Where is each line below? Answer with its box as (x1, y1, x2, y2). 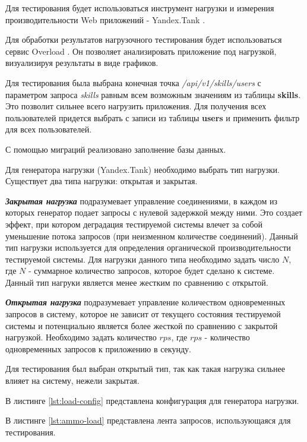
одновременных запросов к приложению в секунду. (5, 342, 191, 355)
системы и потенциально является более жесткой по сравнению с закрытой (5, 319, 278, 331)
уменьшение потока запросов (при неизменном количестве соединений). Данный (5, 229, 298, 242)
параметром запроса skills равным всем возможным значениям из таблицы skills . (5, 88, 301, 100)
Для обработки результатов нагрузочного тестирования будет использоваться (5, 33, 282, 46)
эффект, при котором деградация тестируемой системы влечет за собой (5, 217, 263, 230)
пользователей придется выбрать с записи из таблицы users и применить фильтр (5, 111, 300, 124)
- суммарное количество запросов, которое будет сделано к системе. (28, 264, 275, 277)
